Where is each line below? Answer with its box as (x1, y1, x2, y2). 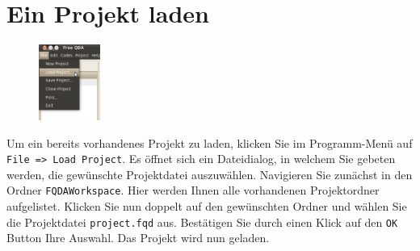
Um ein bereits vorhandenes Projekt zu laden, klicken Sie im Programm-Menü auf (6, 134, 413, 151)
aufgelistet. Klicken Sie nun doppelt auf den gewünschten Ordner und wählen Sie (6, 198, 407, 215)
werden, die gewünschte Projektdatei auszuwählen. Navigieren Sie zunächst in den (6, 165, 413, 182)
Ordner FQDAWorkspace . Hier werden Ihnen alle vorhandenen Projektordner (6, 182, 380, 199)
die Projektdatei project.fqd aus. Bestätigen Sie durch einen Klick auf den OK (6, 213, 398, 230)
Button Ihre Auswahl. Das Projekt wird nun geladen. (6, 229, 270, 246)
